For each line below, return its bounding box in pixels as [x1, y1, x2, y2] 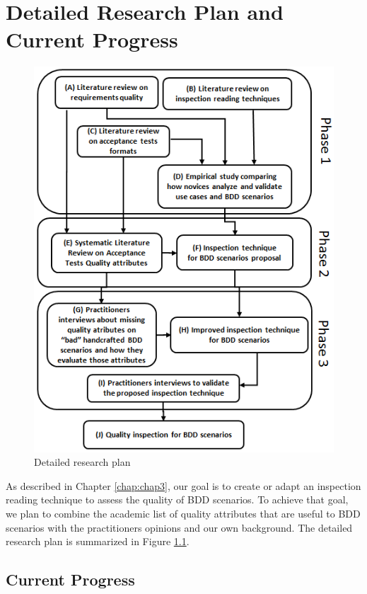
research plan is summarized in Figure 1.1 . [6, 534, 190, 549]
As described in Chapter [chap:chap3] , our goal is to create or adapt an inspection [6, 478, 361, 493]
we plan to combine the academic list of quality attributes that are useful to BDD [6, 506, 361, 520]
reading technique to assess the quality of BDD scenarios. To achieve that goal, [6, 492, 349, 507]
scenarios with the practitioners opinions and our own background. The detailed [6, 520, 353, 535]
